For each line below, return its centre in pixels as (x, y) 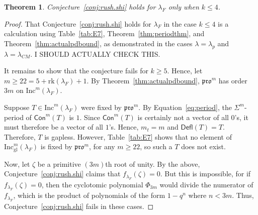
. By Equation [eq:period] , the (185, 107)
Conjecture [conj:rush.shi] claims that (62, 174)
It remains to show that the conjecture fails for (76, 71)
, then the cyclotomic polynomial (92, 184)
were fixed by (101, 107)
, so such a (156, 146)
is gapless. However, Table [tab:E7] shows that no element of (138, 136)
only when (184, 7)
